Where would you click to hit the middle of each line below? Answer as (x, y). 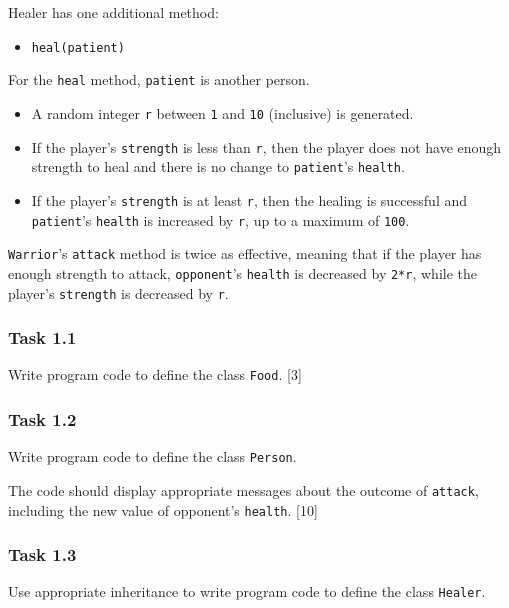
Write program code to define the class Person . (152, 456)
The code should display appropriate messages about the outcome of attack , (243, 489)
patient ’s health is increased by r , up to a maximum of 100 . (220, 219)
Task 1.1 (42, 337)
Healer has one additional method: (113, 12)
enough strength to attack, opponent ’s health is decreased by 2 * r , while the (243, 272)
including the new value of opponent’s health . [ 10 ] (163, 509)
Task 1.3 (42, 554)
